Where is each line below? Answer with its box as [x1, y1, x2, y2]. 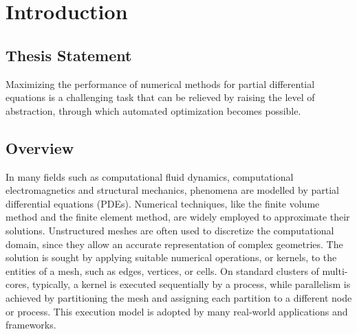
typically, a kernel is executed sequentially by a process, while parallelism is [32, 277, 351, 291]
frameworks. [6, 318, 56, 332]
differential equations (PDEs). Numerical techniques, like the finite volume [6, 196, 320, 210]
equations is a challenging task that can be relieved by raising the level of [6, 90, 315, 104]
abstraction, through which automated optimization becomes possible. [6, 103, 301, 118]
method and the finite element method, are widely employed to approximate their [6, 210, 350, 224]
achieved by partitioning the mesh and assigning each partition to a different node [6, 290, 352, 304]
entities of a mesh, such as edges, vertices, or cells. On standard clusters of [6, 263, 319, 278]
